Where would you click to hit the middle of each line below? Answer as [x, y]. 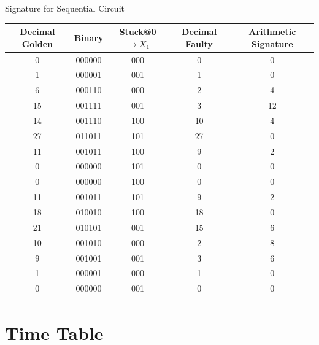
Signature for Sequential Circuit [65, 8]
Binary [89, 37]
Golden [37, 43]
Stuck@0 [138, 32]
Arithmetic [272, 32]
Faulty [199, 43]
